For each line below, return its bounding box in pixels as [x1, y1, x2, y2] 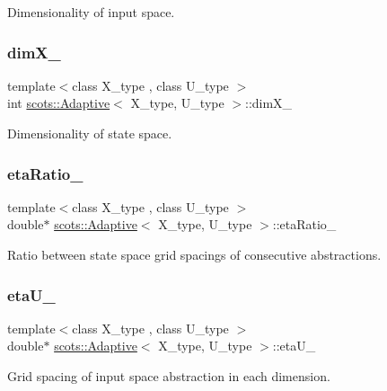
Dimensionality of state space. [7, 124, 172, 142]
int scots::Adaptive [7, 93, 110, 112]
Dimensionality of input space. [7, 3, 175, 21]
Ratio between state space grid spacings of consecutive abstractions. [7, 245, 382, 263]
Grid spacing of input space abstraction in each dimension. [7, 367, 330, 385]
